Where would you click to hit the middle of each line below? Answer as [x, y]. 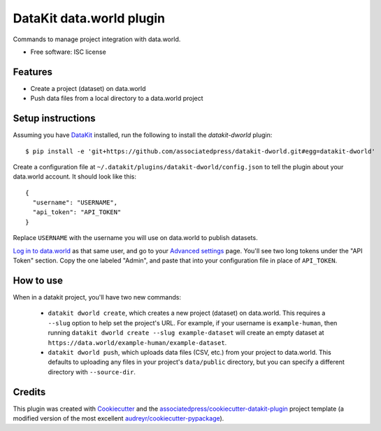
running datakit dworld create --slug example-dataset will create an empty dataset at [186, 333]
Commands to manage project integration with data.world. [97, 39]
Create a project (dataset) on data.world [88, 88]
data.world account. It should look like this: [74, 177]
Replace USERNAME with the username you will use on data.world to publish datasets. [135, 238]
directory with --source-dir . [92, 372]
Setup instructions [54, 119]
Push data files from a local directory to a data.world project [117, 99]
